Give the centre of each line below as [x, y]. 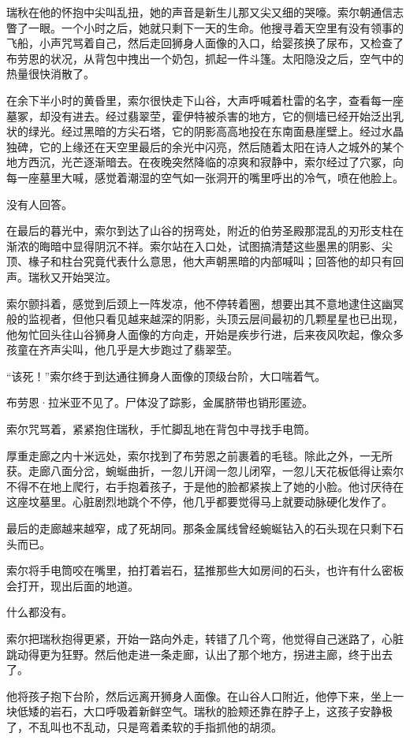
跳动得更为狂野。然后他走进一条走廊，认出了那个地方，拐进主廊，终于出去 [199, 654]
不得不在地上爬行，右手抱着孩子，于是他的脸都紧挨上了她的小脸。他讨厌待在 [205, 486]
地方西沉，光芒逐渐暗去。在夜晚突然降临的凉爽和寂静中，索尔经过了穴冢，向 [205, 162]
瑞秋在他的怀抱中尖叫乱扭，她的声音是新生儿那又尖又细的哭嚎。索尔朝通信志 [205, 12]
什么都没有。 [39, 612]
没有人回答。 [39, 204]
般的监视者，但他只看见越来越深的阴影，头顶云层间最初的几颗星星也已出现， [205, 319]
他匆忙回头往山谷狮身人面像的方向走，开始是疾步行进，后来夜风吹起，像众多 [205, 334]
